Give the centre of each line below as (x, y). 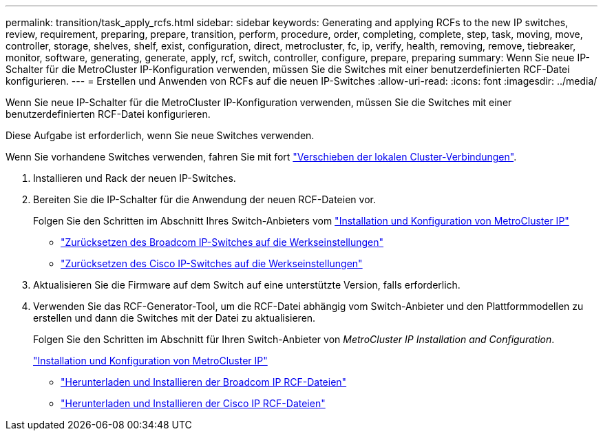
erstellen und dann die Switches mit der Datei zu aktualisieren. (174, 318)
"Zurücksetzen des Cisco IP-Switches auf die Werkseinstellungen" (212, 263)
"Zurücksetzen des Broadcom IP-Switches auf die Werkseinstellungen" (222, 242)
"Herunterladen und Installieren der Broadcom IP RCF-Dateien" (204, 382)
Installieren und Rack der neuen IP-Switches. (135, 178)
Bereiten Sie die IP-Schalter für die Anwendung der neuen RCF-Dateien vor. (204, 199)
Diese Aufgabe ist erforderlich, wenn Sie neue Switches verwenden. (160, 135)
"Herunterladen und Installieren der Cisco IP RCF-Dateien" (193, 403)
